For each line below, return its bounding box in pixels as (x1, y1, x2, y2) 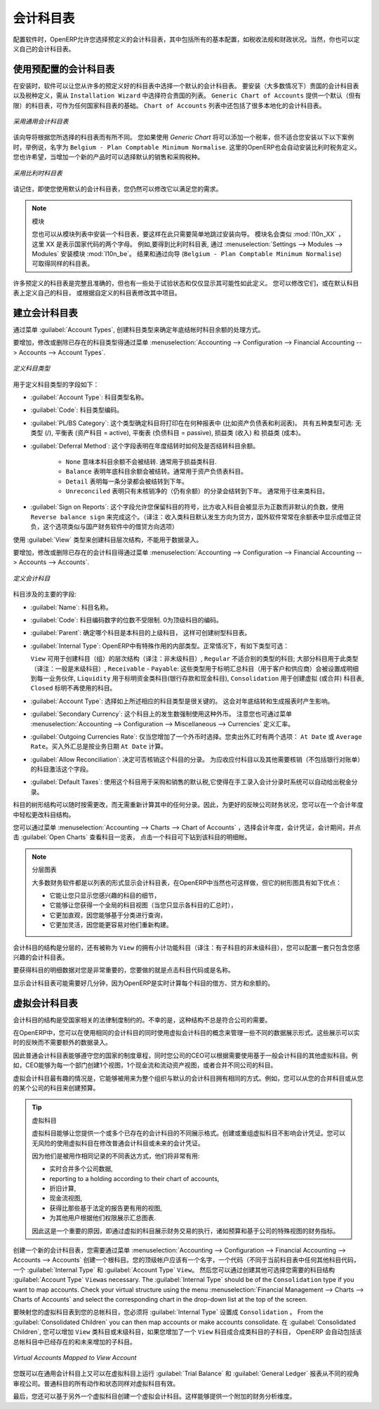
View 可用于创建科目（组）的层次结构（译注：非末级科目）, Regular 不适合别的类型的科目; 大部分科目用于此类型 (30, 655, 359, 663)
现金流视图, (49, 1194, 83, 1203)
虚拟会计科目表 (13, 997, 78, 1009)
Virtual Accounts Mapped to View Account (13, 1353, 137, 1361)
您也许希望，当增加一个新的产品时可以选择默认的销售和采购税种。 (13, 153, 204, 161)
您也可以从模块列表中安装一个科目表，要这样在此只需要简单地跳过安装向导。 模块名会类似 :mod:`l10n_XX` (32, 230, 337, 239)
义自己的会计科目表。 (13, 44, 75, 53)
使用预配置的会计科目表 (13, 63, 115, 75)
